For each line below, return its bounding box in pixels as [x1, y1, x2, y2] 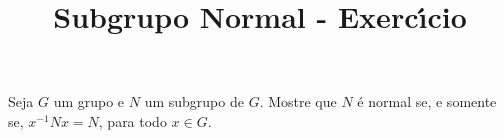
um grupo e [53, 91, 125, 112]
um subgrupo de [144, 91, 244, 112]
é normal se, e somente [357, 91, 497, 112]
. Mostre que [259, 91, 337, 112]
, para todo [98, 110, 167, 131]
